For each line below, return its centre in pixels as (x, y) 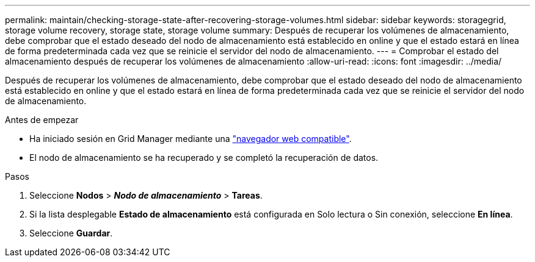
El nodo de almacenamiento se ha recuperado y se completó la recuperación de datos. (204, 158)
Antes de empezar (42, 120)
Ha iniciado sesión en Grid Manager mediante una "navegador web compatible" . (191, 139)
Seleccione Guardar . (71, 233)
